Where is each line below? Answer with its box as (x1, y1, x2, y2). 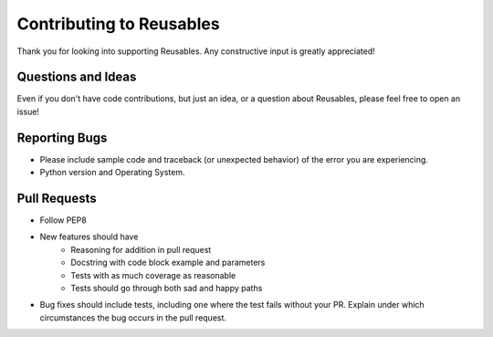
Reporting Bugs (16, 130, 108, 145)
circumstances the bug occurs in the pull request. (39, 311, 227, 323)
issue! (16, 106, 40, 117)
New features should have (39, 231, 139, 242)
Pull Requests (16, 190, 97, 205)
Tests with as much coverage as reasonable (70, 269, 236, 280)
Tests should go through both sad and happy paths (70, 283, 263, 293)
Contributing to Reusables (16, 14, 220, 34)
